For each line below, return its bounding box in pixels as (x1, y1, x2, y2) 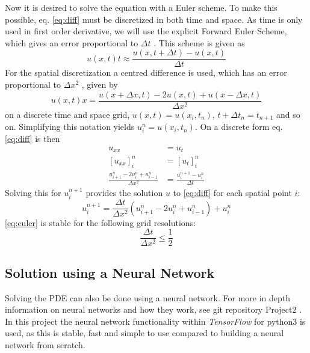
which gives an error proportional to (5, 36, 138, 49)
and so (276, 108, 300, 120)
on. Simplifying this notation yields (5, 120, 135, 133)
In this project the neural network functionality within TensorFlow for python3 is (5, 315, 306, 327)
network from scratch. (5, 338, 85, 351)
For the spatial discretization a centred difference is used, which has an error (5, 66, 287, 79)
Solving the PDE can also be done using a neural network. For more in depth (5, 291, 291, 304)
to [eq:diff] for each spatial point (173, 186, 292, 198)
